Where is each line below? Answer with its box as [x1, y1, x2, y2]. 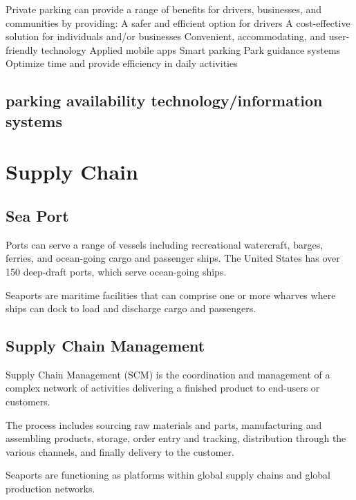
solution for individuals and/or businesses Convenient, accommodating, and [6, 29, 326, 44]
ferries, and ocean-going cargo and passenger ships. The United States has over [6, 251, 340, 265]
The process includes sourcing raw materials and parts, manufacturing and [6, 417, 322, 432]
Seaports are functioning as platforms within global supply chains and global [6, 468, 330, 482]
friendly [6, 42, 38, 57]
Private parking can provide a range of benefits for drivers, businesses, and [6, 2, 322, 16]
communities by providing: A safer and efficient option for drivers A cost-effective [6, 15, 350, 30]
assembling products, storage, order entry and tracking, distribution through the [6, 431, 346, 445]
